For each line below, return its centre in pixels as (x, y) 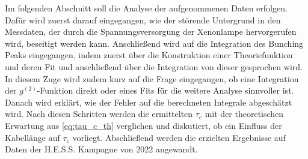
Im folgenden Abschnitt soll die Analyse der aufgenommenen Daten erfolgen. (146, 8)
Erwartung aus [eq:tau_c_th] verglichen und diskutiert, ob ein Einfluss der (143, 125)
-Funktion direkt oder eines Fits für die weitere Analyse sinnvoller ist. (165, 90)
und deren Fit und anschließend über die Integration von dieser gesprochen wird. (154, 66)
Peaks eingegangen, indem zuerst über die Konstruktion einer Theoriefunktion (149, 55)
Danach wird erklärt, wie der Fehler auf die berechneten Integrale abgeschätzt (149, 102)
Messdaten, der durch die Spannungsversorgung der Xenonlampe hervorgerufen (151, 31)
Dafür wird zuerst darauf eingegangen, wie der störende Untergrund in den (143, 19)
